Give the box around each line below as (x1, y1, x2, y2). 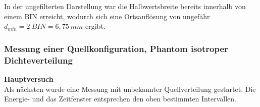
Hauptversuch (4, 73, 54, 84)
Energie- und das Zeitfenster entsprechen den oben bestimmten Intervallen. (4, 93, 236, 104)
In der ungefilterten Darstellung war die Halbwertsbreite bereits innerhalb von (4, 1, 246, 11)
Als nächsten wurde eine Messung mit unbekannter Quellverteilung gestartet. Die (4, 83, 256, 94)
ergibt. (85, 21, 106, 31)
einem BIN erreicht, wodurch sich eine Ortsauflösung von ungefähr (4, 11, 210, 21)
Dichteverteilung (4, 54, 73, 66)
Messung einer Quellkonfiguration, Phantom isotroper (4, 42, 228, 55)
